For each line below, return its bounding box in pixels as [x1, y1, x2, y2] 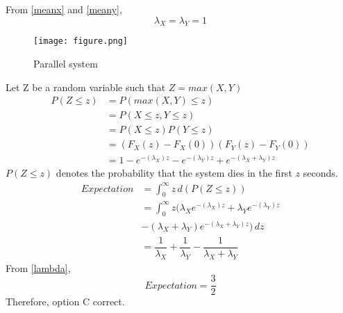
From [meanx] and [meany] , [6, 2, 122, 16]
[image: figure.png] [33, 36, 128, 47]
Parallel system [33, 56, 98, 71]
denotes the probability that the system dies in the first [56, 166, 292, 180]
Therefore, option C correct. [6, 294, 125, 309]
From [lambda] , [6, 260, 71, 275]
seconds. [303, 166, 338, 180]
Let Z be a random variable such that [6, 79, 166, 94]
